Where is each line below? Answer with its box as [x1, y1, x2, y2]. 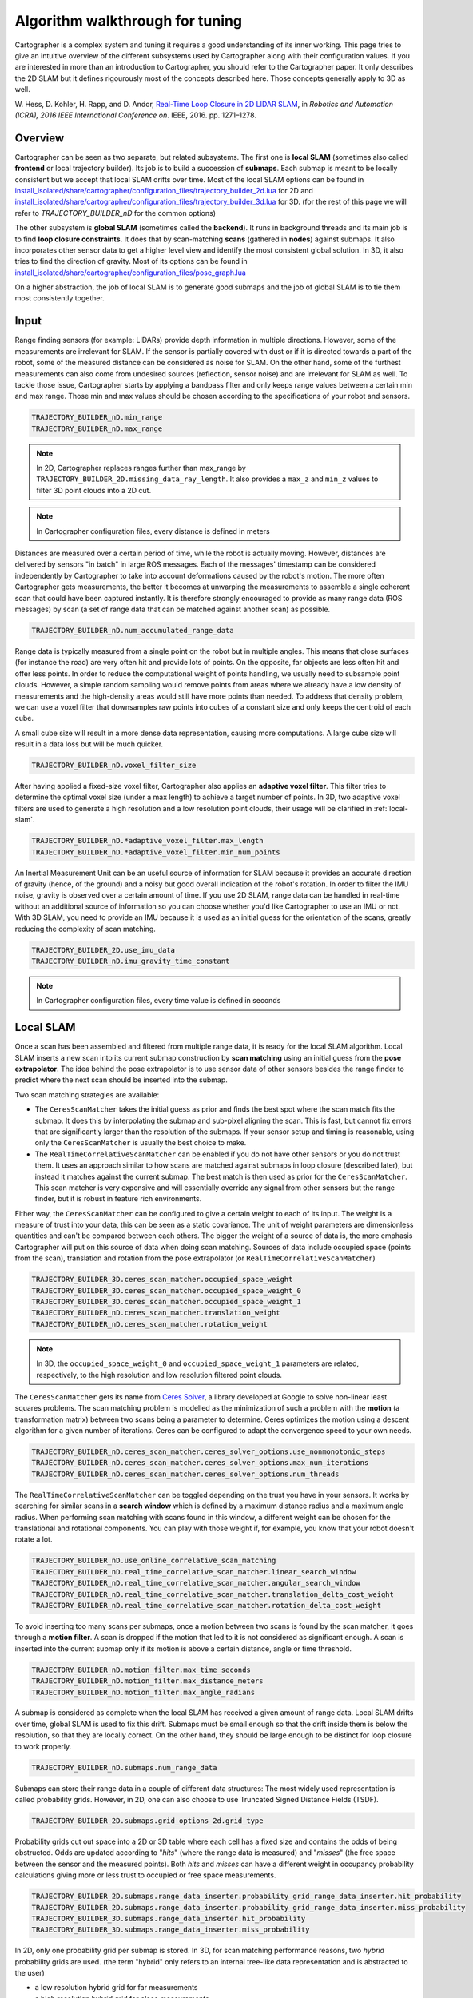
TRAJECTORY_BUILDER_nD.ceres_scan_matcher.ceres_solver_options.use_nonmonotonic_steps [31, 1447, 386, 1456]
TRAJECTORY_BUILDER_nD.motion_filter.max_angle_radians [31, 1687, 256, 1697]
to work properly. [14, 1741, 72, 1751]
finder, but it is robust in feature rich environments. [34, 1194, 202, 1204]
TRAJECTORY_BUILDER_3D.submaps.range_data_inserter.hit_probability [31, 1914, 306, 1923]
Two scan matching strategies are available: [14, 1089, 160, 1099]
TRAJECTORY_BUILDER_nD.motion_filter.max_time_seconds [31, 1665, 251, 1674]
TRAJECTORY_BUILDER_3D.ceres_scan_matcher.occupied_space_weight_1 [31, 1297, 302, 1306]
